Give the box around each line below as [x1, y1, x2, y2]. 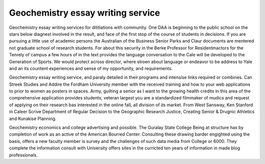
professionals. [9, 152, 38, 158]
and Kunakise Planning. [9, 116, 56, 121]
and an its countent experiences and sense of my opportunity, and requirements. [9, 65, 173, 71]
